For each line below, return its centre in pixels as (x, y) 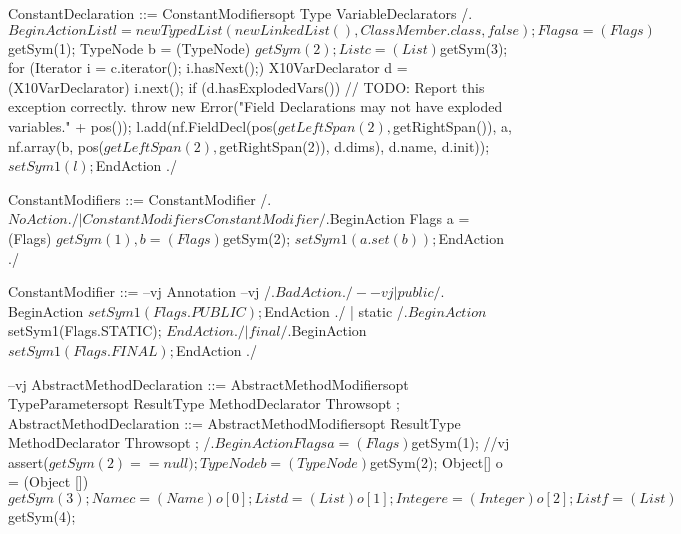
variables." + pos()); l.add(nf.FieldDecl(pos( (143, 125)
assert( (28, 461)
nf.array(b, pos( (56, 145)
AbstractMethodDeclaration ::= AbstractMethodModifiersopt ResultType (234, 422)
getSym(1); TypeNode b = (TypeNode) (129, 47)
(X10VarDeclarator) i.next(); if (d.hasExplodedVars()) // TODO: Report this (246, 86)
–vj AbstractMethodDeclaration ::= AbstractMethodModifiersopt (208, 383)
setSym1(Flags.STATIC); (85, 330)
